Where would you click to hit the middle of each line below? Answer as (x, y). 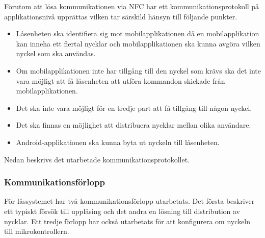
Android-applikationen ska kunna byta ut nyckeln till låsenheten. (118, 142)
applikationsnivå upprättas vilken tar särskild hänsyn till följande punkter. (121, 16)
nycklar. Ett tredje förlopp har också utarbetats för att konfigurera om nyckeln (127, 221)
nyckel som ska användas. (56, 53)
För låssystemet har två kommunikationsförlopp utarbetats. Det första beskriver (129, 201)
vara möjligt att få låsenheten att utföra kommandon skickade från (121, 80)
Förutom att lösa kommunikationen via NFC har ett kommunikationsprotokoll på (132, 6)
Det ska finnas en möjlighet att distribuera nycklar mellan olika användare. (134, 125)
